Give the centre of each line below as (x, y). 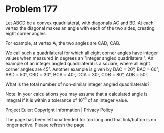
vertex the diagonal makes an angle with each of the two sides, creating (80, 28)
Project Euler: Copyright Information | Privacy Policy (59, 110)
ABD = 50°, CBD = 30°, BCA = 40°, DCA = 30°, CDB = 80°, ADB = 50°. (77, 74)
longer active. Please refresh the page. (46, 125)
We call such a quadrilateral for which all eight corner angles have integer (82, 53)
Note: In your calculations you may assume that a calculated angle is (76, 94)
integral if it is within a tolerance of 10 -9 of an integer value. (67, 100)
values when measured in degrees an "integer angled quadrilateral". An (79, 58)
